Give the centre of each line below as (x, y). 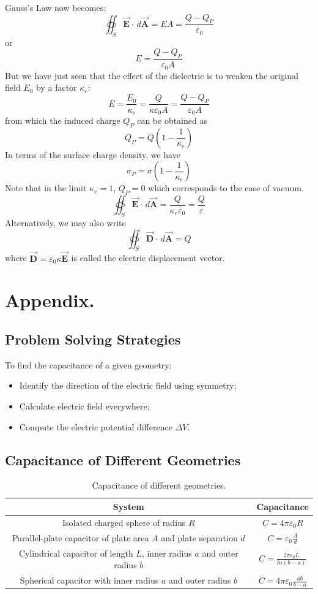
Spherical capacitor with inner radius (89, 580)
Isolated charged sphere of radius (124, 522)
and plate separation (199, 537)
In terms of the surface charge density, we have (93, 154)
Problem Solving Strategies (93, 339)
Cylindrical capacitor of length (76, 553)
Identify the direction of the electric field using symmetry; (128, 385)
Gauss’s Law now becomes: (56, 7)
